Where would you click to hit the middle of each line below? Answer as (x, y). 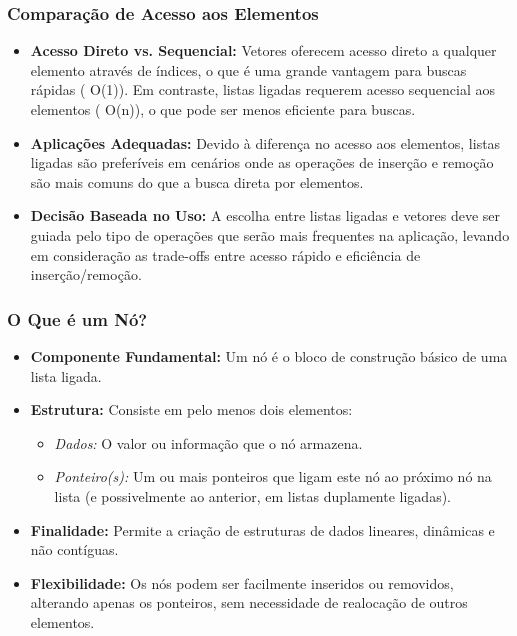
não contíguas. (74, 549)
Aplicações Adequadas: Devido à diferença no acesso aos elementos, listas (265, 142)
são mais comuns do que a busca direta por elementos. (197, 181)
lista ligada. (66, 375)
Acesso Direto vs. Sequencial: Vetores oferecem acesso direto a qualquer (263, 50)
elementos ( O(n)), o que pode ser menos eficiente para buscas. (223, 109)
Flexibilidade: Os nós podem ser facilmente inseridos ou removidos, (242, 582)
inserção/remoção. (86, 274)
